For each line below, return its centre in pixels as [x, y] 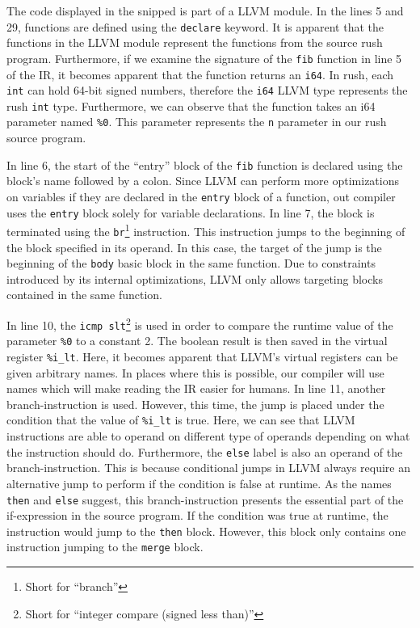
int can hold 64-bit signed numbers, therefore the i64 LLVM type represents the [207, 90]
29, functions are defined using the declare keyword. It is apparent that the [195, 26]
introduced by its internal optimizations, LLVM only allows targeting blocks [195, 278]
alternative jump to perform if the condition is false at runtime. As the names [199, 483]
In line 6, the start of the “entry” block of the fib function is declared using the [205, 164]
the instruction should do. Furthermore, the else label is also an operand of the [205, 451]
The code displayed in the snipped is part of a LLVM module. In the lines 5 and [205, 11]
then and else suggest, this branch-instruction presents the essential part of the [205, 499]
